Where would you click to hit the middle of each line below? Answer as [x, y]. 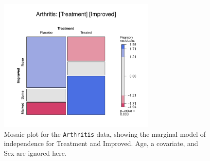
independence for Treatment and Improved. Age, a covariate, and [101, 143]
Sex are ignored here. [35, 153]
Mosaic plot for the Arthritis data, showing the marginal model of [105, 134]
